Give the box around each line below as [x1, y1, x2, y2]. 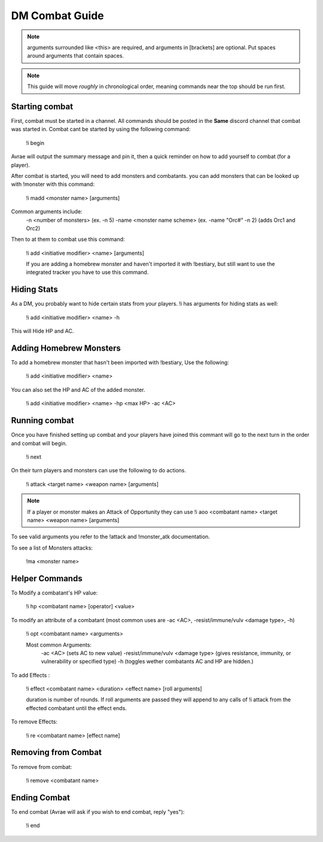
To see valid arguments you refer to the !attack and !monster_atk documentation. [11, 533, 211, 541]
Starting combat [11, 101, 74, 111]
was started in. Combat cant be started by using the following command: [11, 126, 191, 133]
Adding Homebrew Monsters [11, 343, 121, 353]
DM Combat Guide [11, 9, 104, 22]
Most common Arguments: [26, 641, 92, 648]
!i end [26, 822, 40, 829]
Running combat [11, 415, 74, 425]
